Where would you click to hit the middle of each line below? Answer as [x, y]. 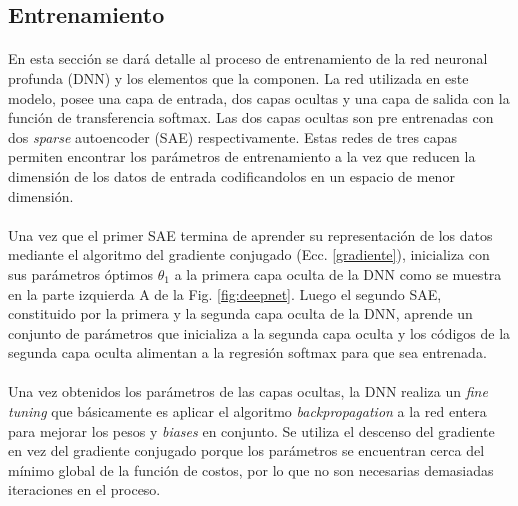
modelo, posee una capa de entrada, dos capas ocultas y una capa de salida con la [259, 97]
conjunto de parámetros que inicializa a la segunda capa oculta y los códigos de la [259, 332]
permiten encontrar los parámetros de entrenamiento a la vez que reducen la [242, 156]
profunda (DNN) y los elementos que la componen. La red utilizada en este [238, 77]
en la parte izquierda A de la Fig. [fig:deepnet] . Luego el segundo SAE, [225, 293]
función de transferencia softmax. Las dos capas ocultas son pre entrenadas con [251, 117]
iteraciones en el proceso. [84, 489]
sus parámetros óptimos [81, 273]
